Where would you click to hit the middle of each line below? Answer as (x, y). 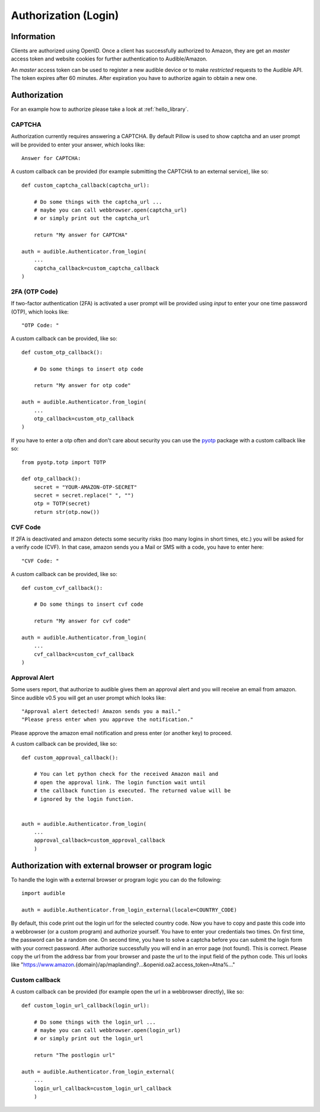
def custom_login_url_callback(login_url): (86, 1005)
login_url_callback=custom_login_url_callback (103, 1088)
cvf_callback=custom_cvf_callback (84, 654)
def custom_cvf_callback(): (62, 588)
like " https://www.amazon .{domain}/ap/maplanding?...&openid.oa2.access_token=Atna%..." (123, 965)
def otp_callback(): (51, 479)
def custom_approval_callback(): (70, 758)
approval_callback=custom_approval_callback (99, 841)
